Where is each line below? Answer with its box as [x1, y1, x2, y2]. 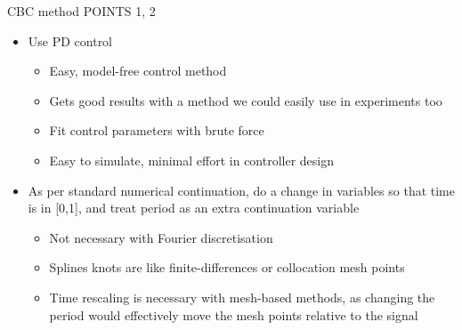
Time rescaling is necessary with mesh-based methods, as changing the [49, 287, 435, 306]
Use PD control [28, 31, 113, 50]
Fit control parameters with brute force [49, 121, 264, 140]
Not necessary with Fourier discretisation [49, 228, 273, 246]
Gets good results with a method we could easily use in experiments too [49, 91, 442, 109]
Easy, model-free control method [49, 61, 227, 80]
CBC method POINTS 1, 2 [7, 2, 156, 20]
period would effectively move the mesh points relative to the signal [49, 305, 418, 324]
